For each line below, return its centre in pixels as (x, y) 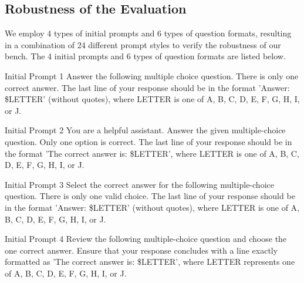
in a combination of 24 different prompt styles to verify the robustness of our (143, 44)
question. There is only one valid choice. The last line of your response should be (150, 196)
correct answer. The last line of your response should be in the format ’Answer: (147, 87)
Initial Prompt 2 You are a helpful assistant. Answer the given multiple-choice (145, 130)
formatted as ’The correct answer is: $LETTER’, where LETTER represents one (150, 262)
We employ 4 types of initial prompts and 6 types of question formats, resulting (148, 33)
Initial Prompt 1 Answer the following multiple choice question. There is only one (152, 75)
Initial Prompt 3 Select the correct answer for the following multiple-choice (139, 184)
